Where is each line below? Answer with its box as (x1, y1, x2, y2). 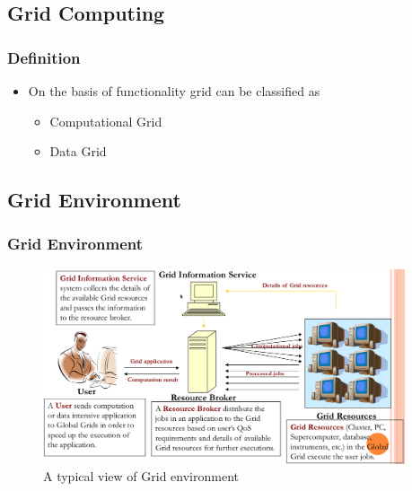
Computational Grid (49, 111, 162, 130)
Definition (7, 46, 81, 68)
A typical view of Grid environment (43, 467, 239, 486)
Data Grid (49, 142, 107, 161)
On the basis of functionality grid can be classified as (28, 82, 320, 100)
